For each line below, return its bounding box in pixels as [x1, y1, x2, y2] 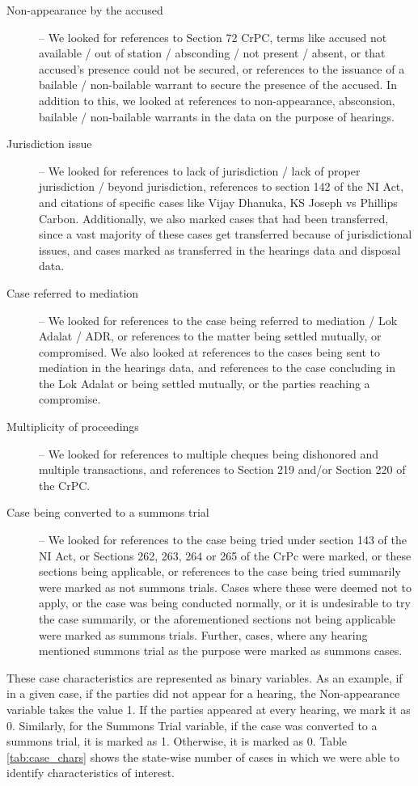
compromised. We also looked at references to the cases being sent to [39, 343, 381, 360]
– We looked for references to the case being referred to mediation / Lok [39, 311, 398, 328]
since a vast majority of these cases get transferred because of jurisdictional [39, 226, 412, 243]
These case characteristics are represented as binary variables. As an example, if [6, 669, 403, 686]
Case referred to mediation [6, 284, 139, 301]
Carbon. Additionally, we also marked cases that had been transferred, [39, 209, 389, 226]
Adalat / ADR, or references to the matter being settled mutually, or [39, 327, 382, 344]
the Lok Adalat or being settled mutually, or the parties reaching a [39, 374, 370, 391]
